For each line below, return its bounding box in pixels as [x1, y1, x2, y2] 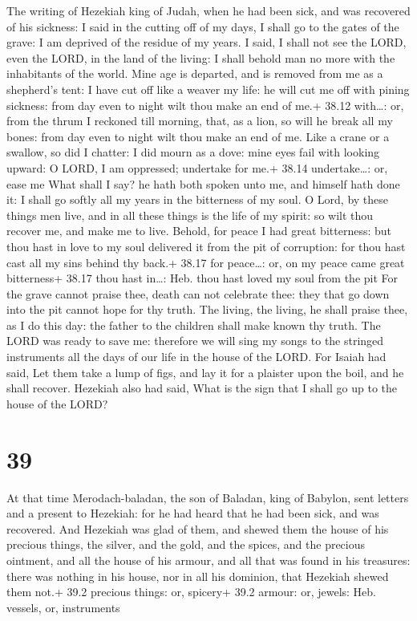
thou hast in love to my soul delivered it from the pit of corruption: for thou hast [6, 237, 406, 254]
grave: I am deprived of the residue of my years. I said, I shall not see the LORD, [6, 34, 407, 51]
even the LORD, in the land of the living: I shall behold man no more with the [6, 49, 395, 66]
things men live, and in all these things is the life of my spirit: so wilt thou [6, 206, 374, 223]
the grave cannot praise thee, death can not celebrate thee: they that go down [6, 285, 390, 302]
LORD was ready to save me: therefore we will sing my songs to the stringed [6, 332, 384, 349]
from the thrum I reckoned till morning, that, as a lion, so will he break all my [6, 112, 393, 129]
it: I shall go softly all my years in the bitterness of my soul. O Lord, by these [6, 191, 389, 208]
